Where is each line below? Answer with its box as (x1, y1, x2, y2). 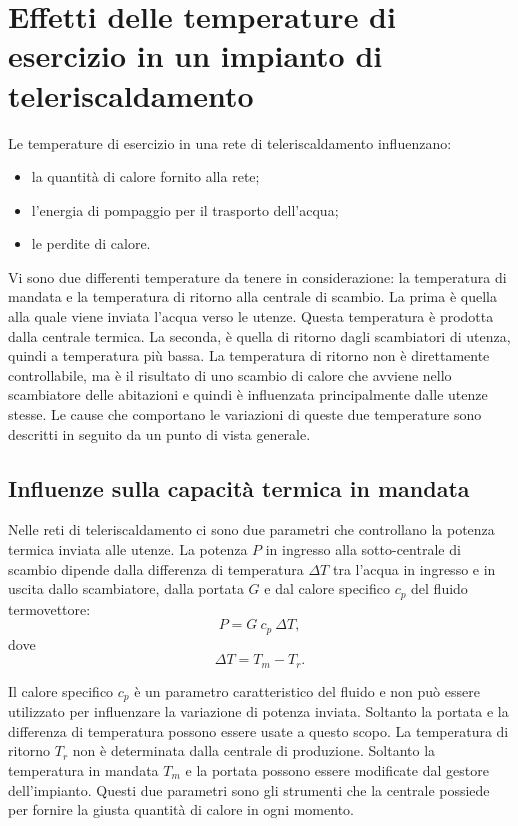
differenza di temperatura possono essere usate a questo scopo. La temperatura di (8, 720, 509, 741)
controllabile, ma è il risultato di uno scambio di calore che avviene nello (8, 364, 452, 385)
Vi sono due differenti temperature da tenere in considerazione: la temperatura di (8, 266, 507, 287)
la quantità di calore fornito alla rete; (31, 166, 260, 187)
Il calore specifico (8, 680, 114, 701)
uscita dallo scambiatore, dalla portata (8, 578, 244, 599)
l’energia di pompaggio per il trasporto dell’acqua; (31, 199, 339, 220)
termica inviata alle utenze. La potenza (8, 539, 248, 560)
